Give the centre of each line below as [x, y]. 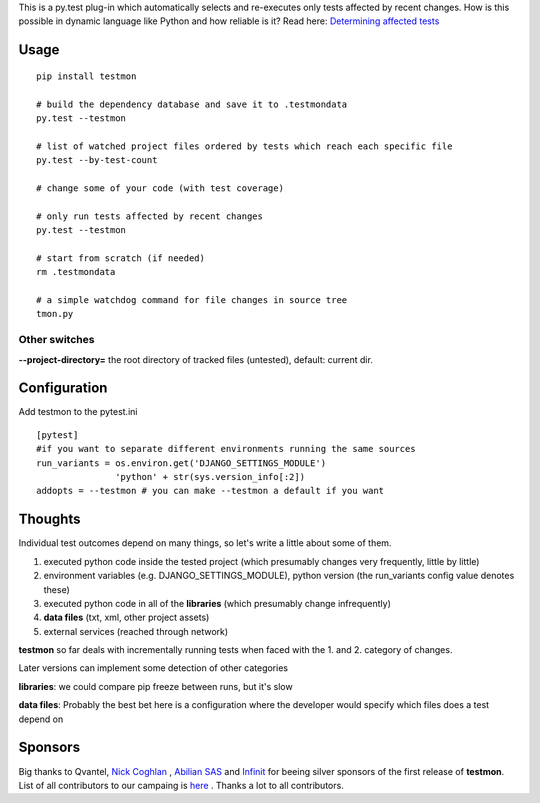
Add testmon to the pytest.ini [78, 412]
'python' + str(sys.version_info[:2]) [210, 477]
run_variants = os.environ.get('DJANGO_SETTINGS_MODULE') [181, 463]
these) [56, 589]
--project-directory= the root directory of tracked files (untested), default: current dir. [196, 359]
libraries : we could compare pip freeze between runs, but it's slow [156, 686]
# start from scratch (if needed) [120, 258]
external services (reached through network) [136, 631]
